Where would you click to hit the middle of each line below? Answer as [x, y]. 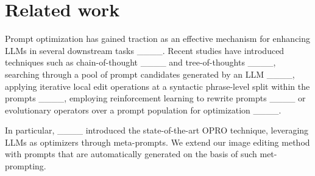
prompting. [26, 166]
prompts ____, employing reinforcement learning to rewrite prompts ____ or [155, 98]
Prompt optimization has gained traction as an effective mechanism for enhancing [158, 39]
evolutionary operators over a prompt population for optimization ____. [143, 110]
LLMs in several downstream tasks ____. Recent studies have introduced [145, 50]
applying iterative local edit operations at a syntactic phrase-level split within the [157, 86]
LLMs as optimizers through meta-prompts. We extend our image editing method [157, 142]
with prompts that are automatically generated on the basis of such [131, 154]
